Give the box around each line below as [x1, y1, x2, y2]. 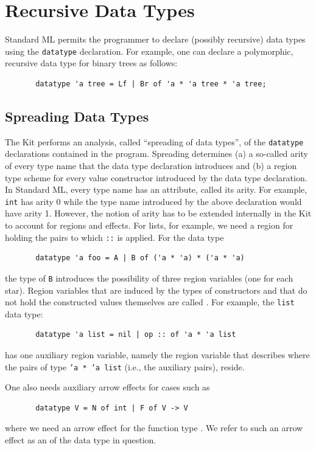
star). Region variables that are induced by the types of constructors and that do [5, 283, 307, 296]
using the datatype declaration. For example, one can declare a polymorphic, [5, 44, 293, 57]
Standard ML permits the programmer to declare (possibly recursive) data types [5, 33, 306, 46]
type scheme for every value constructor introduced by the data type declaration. [5, 171, 307, 184]
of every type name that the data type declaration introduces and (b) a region [5, 159, 297, 172]
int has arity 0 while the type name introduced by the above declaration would [5, 195, 302, 207]
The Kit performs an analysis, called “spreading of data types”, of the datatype [5, 135, 304, 148]
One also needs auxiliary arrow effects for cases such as [5, 381, 210, 393]
